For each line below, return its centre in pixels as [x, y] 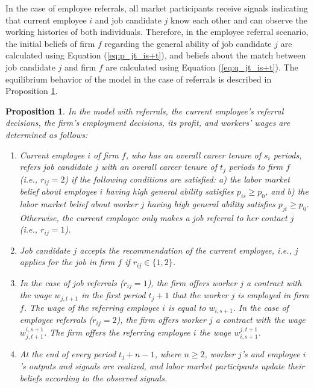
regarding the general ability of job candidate [188, 43]
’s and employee [271, 353]
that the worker [200, 295]
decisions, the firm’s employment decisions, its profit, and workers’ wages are [148, 123]
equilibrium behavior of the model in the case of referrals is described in [139, 79]
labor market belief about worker [79, 203]
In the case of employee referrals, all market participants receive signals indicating [157, 8]
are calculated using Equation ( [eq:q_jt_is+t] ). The [202, 67]
